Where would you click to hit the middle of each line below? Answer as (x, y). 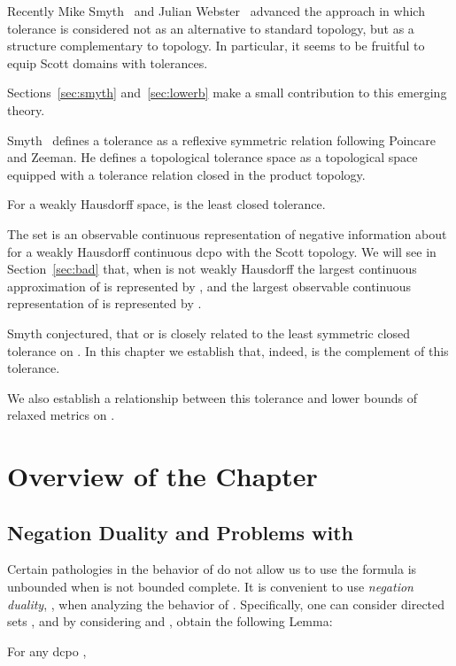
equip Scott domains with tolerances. (108, 62)
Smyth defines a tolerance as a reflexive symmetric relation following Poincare (221, 139)
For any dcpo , (47, 651)
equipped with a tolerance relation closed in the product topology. (186, 174)
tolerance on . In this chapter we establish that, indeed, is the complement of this (228, 350)
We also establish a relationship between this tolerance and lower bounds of (212, 397)
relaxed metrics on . (61, 415)
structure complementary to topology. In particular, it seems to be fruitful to (216, 46)
